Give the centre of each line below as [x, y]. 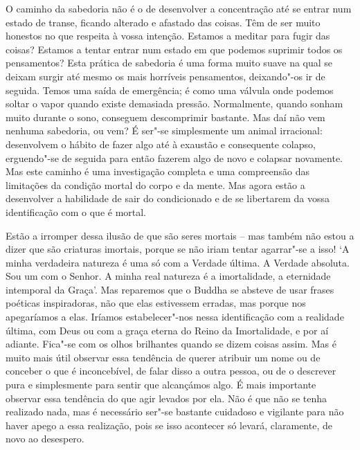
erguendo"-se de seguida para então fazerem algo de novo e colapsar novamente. [174, 157]
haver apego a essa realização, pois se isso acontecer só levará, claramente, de [169, 425]
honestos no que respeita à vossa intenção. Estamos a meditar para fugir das [168, 36]
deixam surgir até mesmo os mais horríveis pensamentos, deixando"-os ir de [165, 76]
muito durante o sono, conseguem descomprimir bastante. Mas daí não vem [165, 117]
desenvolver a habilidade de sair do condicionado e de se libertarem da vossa [168, 198]
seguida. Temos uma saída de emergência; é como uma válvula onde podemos [170, 90]
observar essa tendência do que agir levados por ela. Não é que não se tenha [166, 398]
